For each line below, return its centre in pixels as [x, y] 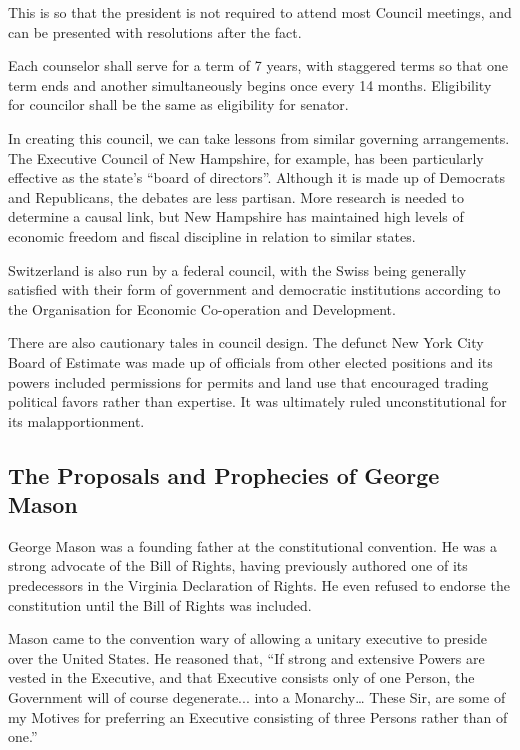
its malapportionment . [76, 420]
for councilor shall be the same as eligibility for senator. [178, 104]
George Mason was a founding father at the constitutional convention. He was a [252, 545]
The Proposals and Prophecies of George [224, 474]
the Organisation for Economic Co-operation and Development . [202, 308]
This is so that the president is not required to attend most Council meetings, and [260, 12]
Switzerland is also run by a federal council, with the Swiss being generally [237, 269]
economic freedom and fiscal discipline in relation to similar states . [212, 235]
